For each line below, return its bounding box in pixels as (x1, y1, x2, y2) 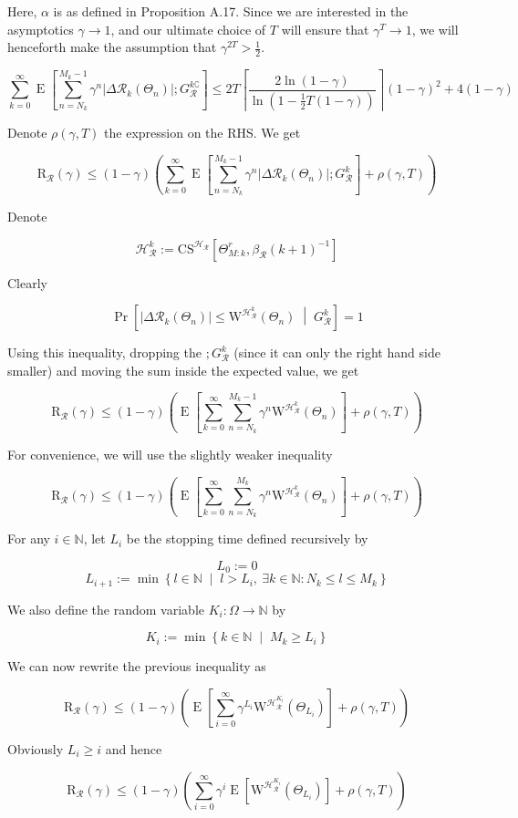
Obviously (7, 740, 64, 758)
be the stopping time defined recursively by (126, 529, 368, 548)
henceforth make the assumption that (7, 37, 217, 57)
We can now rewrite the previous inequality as (7, 657, 266, 676)
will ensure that (281, 19, 369, 38)
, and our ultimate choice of (110, 19, 266, 38)
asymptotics (7, 19, 74, 38)
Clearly (7, 273, 47, 292)
